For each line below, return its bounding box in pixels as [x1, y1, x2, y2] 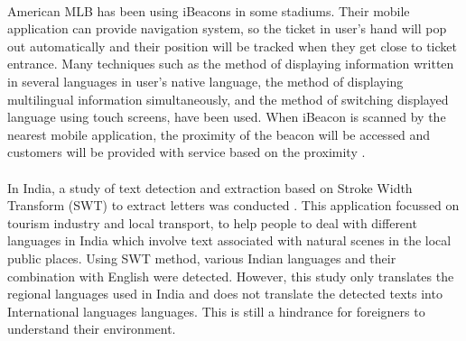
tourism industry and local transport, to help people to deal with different [7, 213, 417, 232]
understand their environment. [7, 319, 176, 338]
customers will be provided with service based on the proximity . [7, 143, 366, 161]
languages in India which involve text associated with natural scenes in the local [7, 231, 452, 250]
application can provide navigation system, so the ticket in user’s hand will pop [7, 19, 447, 38]
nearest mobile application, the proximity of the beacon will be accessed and [7, 124, 431, 143]
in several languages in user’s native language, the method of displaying [7, 71, 404, 90]
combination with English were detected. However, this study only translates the [7, 266, 454, 285]
